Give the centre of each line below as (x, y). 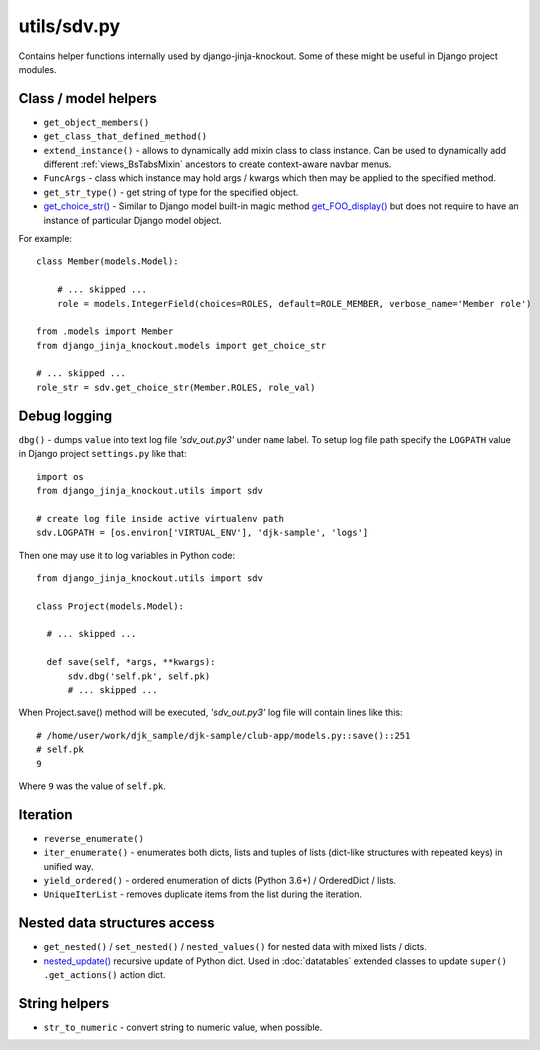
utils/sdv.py (69, 26)
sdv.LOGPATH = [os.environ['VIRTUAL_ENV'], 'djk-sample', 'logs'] (202, 533)
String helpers (64, 1003)
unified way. (68, 866)
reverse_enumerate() (94, 838)
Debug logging (65, 415)
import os (60, 476)
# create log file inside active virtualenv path (160, 518)
